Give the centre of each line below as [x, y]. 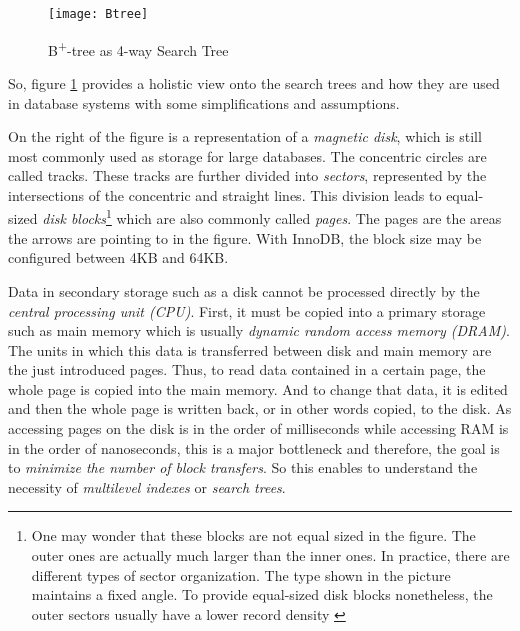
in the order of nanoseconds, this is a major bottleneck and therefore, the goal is [254, 447]
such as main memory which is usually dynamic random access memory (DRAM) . [259, 330]
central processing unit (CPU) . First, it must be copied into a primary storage [247, 310]
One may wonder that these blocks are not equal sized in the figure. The [253, 535]
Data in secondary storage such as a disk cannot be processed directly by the [244, 290]
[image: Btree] [98, 14]
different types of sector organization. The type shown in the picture [241, 574]
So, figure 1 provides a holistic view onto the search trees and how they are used [254, 82]
